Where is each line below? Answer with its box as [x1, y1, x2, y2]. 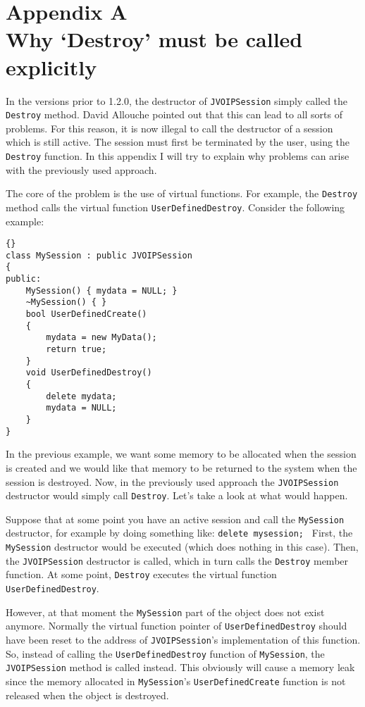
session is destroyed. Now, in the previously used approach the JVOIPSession [6, 474, 339, 489]
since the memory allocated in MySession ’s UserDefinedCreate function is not [6, 674, 346, 689]
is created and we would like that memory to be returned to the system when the [6, 460, 357, 475]
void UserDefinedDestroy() [25, 368, 152, 378]
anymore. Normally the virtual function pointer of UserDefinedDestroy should [6, 618, 347, 633]
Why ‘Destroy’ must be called [6, 25, 303, 54]
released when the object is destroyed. [6, 687, 169, 702]
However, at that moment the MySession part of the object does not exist [6, 604, 325, 619]
